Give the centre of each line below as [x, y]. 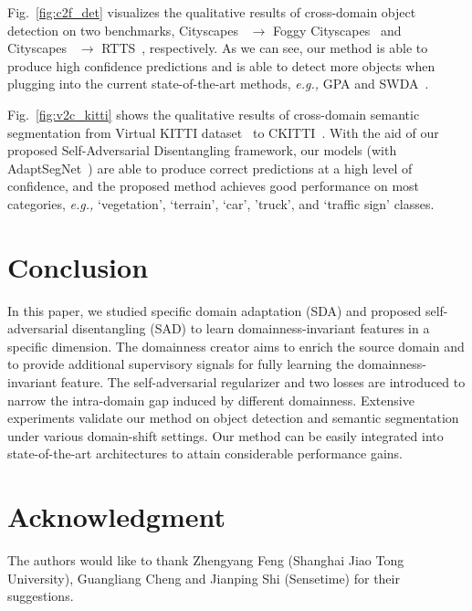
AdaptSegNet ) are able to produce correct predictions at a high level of [210, 168]
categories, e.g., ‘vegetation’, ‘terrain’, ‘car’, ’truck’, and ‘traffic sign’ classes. [221, 203]
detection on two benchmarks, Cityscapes [123, 30]
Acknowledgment [116, 516]
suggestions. [41, 596]
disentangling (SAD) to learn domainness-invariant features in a [251, 328]
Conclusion [78, 266]
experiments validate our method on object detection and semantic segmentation [233, 418]
